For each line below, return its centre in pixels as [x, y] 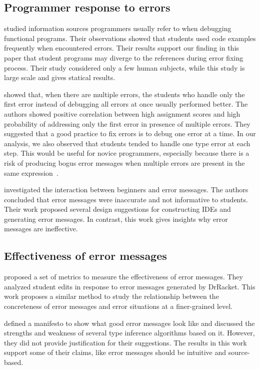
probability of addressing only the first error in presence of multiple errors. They [127, 123]
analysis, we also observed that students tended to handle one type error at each [127, 143]
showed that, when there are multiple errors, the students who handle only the [124, 94]
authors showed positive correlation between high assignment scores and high [122, 113]
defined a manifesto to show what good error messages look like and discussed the [129, 323]
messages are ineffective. [41, 229]
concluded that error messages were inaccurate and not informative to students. [126, 199]
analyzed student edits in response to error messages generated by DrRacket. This [130, 286]
